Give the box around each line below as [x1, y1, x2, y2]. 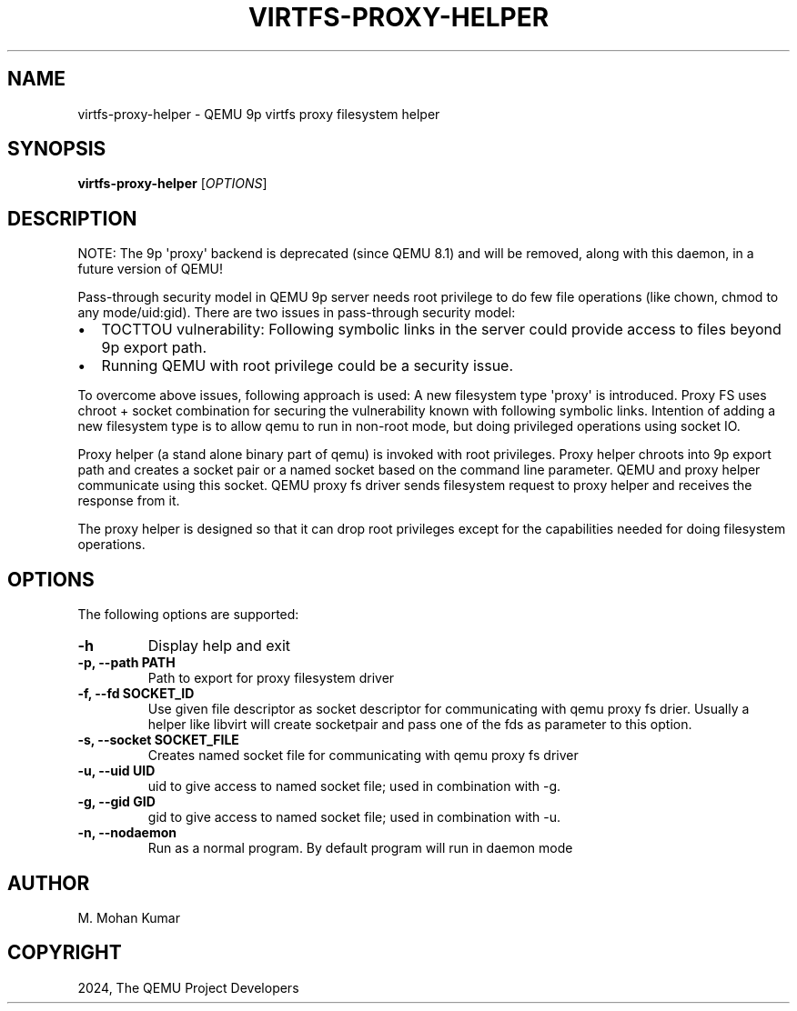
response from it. [77, 493, 180, 509]
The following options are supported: [77, 606, 299, 623]
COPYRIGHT [7, 941, 122, 965]
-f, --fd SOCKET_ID [77, 686, 195, 702]
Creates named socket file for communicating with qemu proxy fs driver [147, 747, 579, 764]
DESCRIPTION [7, 206, 137, 230]
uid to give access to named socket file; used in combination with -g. [147, 778, 561, 795]
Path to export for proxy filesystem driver [147, 670, 395, 686]
